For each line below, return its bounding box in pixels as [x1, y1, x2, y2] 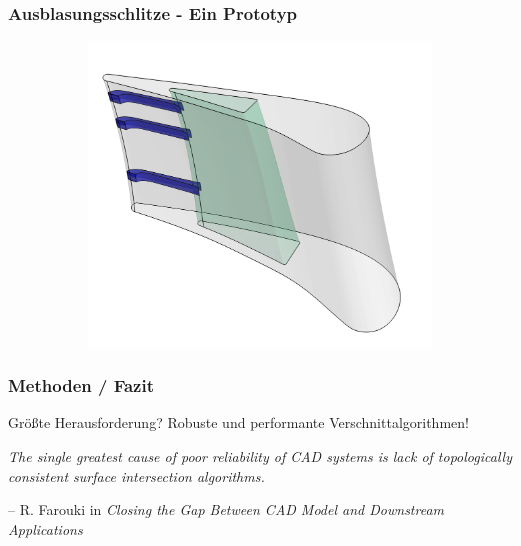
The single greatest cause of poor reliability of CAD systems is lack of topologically [8, 445, 512, 466]
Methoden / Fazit [8, 373, 154, 398]
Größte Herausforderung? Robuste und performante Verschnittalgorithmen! [8, 412, 469, 433]
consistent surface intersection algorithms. [8, 465, 265, 486]
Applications [8, 518, 83, 539]
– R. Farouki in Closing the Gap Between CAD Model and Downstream [8, 499, 445, 520]
